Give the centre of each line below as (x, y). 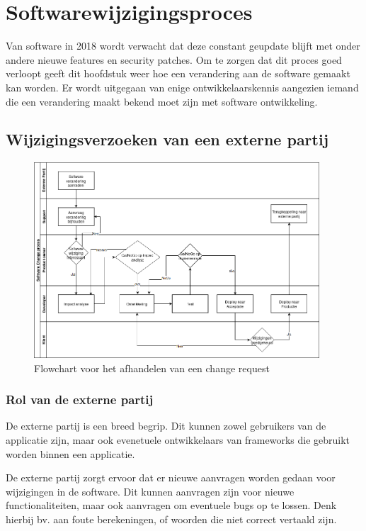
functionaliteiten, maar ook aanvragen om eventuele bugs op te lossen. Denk (171, 505)
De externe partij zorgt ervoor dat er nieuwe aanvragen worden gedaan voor (171, 477)
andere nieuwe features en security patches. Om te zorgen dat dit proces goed (174, 59)
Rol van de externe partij (80, 399)
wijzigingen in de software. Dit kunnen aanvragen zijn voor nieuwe (150, 491)
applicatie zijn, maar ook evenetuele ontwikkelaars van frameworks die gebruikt (178, 440)
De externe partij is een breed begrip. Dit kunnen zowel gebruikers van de (166, 426)
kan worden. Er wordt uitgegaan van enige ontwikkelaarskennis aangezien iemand (182, 87)
